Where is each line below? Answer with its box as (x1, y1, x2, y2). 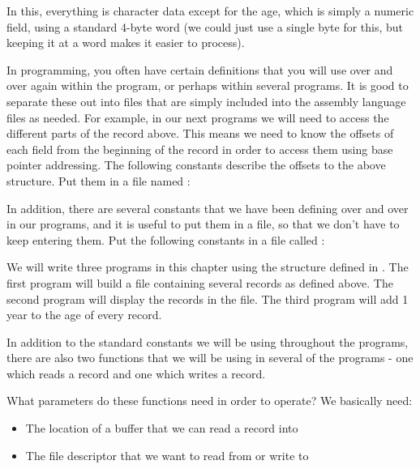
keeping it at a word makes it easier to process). (6, 34, 245, 51)
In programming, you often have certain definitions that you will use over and (6, 61, 393, 78)
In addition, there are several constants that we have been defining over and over (6, 199, 409, 216)
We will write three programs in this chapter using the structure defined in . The (6, 258, 409, 275)
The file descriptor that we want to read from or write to (25, 446, 309, 463)
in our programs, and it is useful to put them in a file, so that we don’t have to (6, 215, 400, 232)
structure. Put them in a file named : (6, 172, 191, 189)
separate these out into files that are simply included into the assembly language (6, 92, 406, 109)
